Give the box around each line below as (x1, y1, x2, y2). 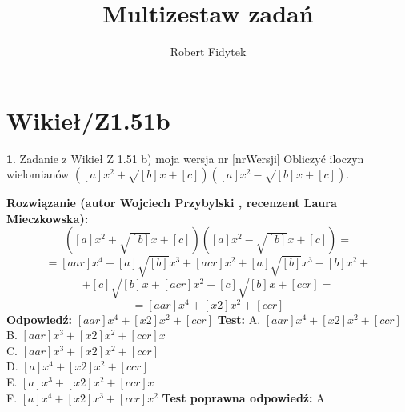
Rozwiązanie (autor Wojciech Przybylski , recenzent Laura (6, 194, 337, 211)
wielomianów (6, 166, 70, 182)
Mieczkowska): (6, 210, 89, 226)
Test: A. (217, 310, 261, 327)
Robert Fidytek (170, 43, 247, 60)
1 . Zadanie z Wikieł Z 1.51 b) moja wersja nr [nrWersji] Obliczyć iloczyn (6, 150, 364, 166)
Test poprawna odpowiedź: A (162, 389, 325, 406)
